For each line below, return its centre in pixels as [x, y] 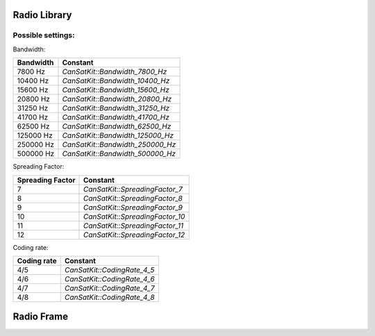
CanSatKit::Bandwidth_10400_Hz [116, 81]
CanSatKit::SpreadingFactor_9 [133, 207]
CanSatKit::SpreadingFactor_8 [133, 198]
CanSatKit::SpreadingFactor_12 [134, 235]
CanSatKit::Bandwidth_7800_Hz [115, 72]
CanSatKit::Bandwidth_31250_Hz [116, 108]
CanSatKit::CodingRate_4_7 [110, 288]
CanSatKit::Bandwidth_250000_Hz [119, 144]
